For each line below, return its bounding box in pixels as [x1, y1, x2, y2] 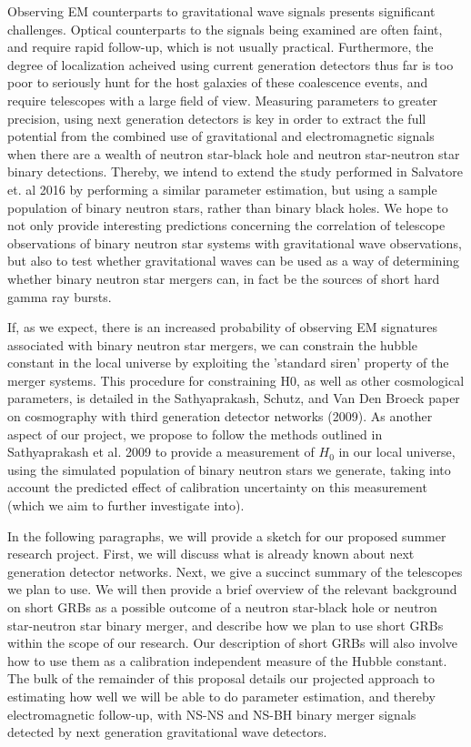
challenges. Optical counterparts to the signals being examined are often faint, [7, 19, 443, 38]
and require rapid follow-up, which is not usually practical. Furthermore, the [7, 37, 434, 56]
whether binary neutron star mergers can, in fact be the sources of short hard [7, 268, 440, 288]
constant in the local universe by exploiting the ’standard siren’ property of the [7, 353, 449, 372]
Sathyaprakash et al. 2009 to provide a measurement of [7, 442, 315, 461]
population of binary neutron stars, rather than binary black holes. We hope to [7, 197, 448, 217]
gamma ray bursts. [7, 287, 112, 306]
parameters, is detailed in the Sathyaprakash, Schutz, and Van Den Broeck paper [7, 389, 460, 408]
